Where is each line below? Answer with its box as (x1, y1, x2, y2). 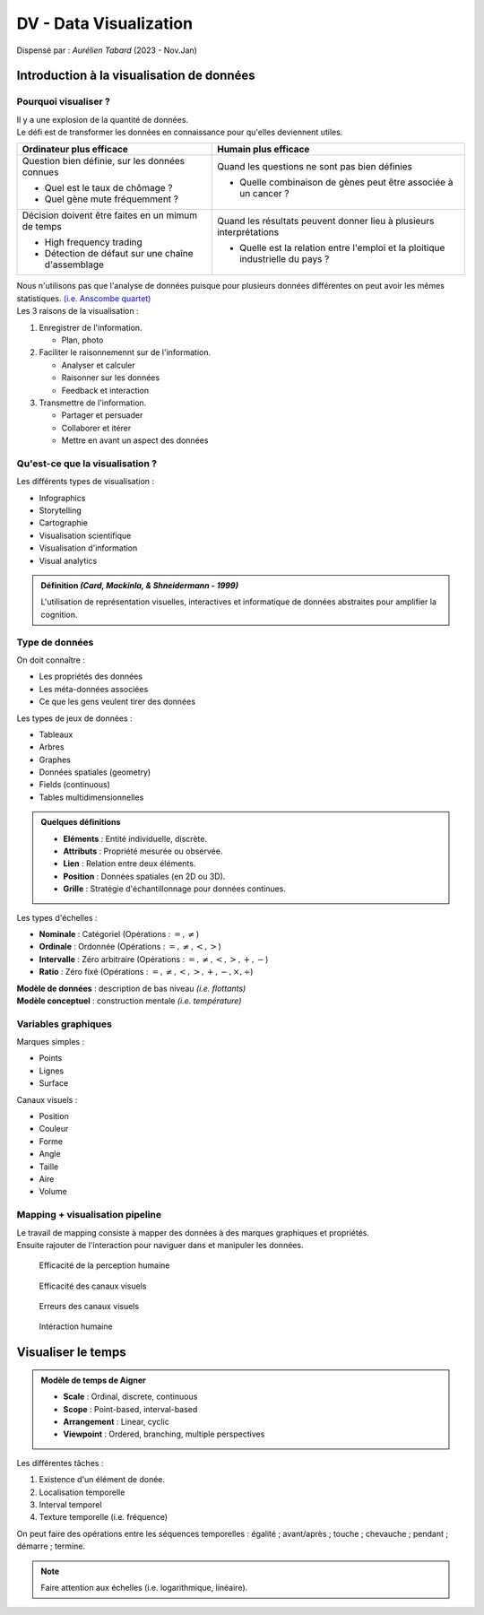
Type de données (16, 636, 94, 648)
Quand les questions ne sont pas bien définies (216, 161, 412, 173)
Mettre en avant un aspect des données (61, 435, 209, 446)
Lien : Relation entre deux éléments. (63, 858, 196, 869)
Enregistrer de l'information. (39, 322, 143, 333)
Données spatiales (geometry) (39, 767, 151, 777)
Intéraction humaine (39, 1321, 113, 1332)
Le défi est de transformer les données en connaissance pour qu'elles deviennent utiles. (16, 126, 343, 138)
